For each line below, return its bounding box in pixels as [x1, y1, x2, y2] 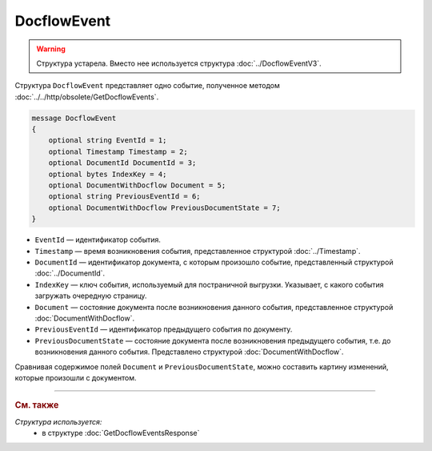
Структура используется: [14, 417, 102, 426]
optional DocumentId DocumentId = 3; [48, 159, 197, 167]
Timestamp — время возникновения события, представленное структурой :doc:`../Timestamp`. [34, 246, 361, 256]
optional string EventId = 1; [48, 136, 167, 145]
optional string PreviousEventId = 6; [48, 192, 201, 201]
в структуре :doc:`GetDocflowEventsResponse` [42, 428, 200, 437]
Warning [36, 44, 66, 54]
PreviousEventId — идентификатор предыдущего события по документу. [34, 324, 293, 334]
